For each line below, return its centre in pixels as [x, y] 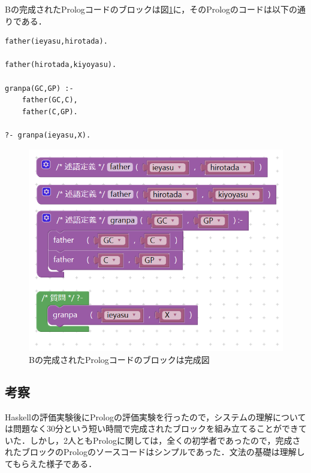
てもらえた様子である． [51, 463]
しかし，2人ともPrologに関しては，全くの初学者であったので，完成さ [165, 440]
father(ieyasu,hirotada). [56, 42]
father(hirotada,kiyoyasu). [61, 65]
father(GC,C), [50, 100]
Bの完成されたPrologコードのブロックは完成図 [119, 359]
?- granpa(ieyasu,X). [48, 135]
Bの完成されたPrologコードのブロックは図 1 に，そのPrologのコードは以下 [147, 9]
